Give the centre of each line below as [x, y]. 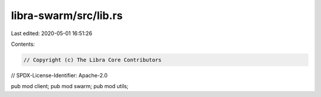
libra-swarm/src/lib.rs [67, 15]
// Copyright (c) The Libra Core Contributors [92, 60]
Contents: [23, 44]
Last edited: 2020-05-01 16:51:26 [51, 33]
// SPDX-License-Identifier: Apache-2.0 [59, 75]
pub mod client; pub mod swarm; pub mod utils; [70, 86]
